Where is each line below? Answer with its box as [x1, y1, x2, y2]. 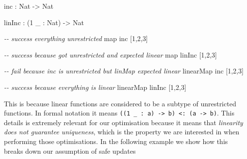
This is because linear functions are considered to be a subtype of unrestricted [4, 98, 236, 108]
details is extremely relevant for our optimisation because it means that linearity [4, 117, 243, 127]
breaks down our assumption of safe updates [4, 145, 136, 156]
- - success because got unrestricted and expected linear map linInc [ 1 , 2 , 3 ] [4, 49, 217, 59]
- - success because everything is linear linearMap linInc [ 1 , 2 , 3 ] [4, 82, 186, 92]
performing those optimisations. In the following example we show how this [4, 136, 228, 146]
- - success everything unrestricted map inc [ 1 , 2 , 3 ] [4, 33, 148, 43]
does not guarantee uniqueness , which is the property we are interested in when [4, 127, 239, 137]
